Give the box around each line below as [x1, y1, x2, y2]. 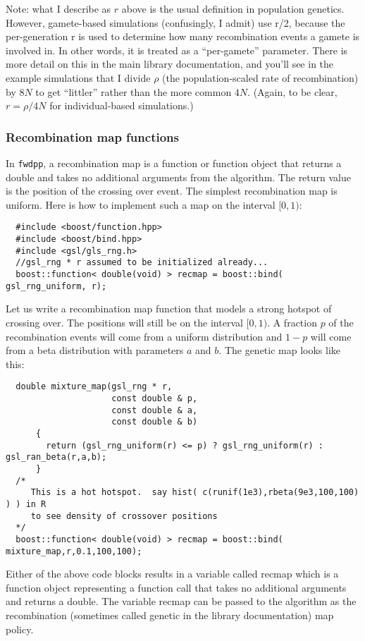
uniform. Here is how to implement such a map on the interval [6, 197, 276, 212]
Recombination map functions [6, 128, 179, 145]
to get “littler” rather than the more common [35, 84, 232, 99]
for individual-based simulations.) [49, 98, 194, 113]
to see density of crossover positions [30, 511, 218, 521]
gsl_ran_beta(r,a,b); [6, 452, 107, 463]
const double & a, [111, 405, 198, 415]
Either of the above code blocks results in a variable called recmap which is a [6, 566, 339, 581]
